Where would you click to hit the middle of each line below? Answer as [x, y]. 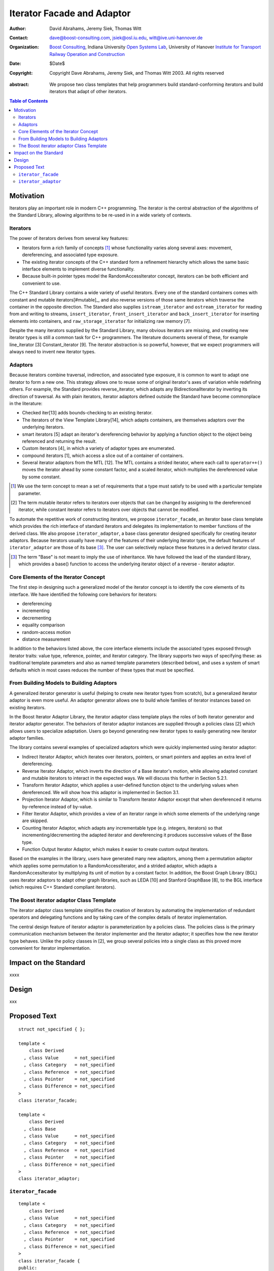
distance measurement [46, 639]
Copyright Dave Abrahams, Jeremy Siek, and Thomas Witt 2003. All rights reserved [137, 73]
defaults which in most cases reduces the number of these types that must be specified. [102, 670]
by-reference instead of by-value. [57, 806]
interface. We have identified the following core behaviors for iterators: [83, 594]
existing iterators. [27, 707]
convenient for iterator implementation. [50, 948]
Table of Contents [29, 101]
